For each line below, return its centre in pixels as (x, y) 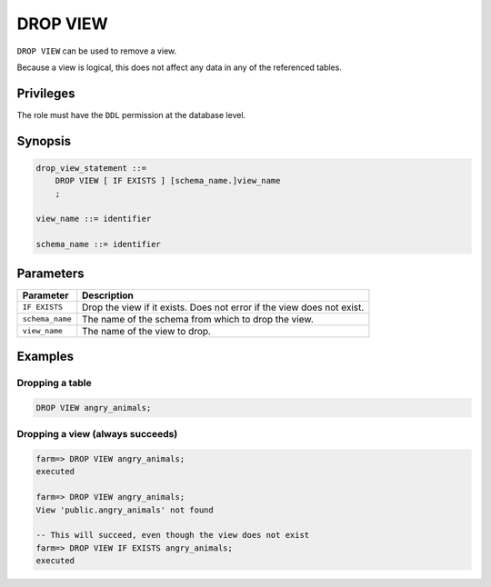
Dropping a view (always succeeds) (97, 434)
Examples (45, 357)
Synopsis (44, 141)
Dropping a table (54, 383)
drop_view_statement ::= (91, 168)
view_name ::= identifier (94, 219)
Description (108, 295)
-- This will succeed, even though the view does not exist (173, 535)
